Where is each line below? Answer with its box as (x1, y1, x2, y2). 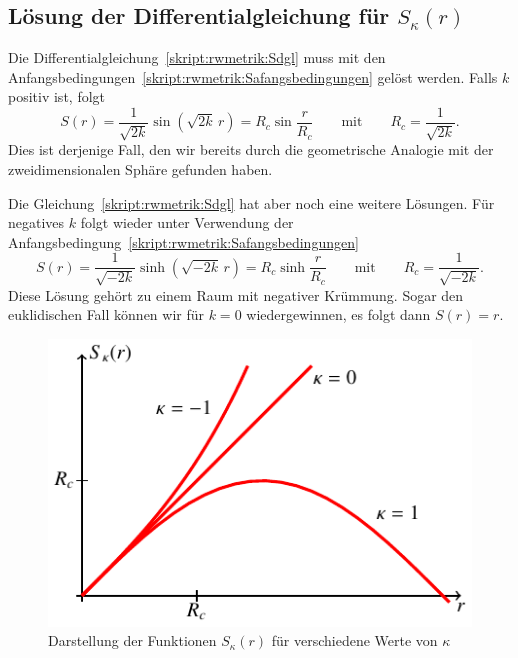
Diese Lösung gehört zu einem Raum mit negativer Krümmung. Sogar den (8, 284, 464, 305)
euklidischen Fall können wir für (8, 304, 204, 325)
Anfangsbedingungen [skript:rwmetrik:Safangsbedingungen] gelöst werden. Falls (8, 66, 498, 87)
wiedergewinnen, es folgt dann (246, 304, 431, 325)
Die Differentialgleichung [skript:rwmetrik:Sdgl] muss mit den (8, 47, 386, 68)
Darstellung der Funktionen (48, 630, 217, 651)
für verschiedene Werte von (271, 630, 438, 651)
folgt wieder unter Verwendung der (80, 212, 294, 233)
